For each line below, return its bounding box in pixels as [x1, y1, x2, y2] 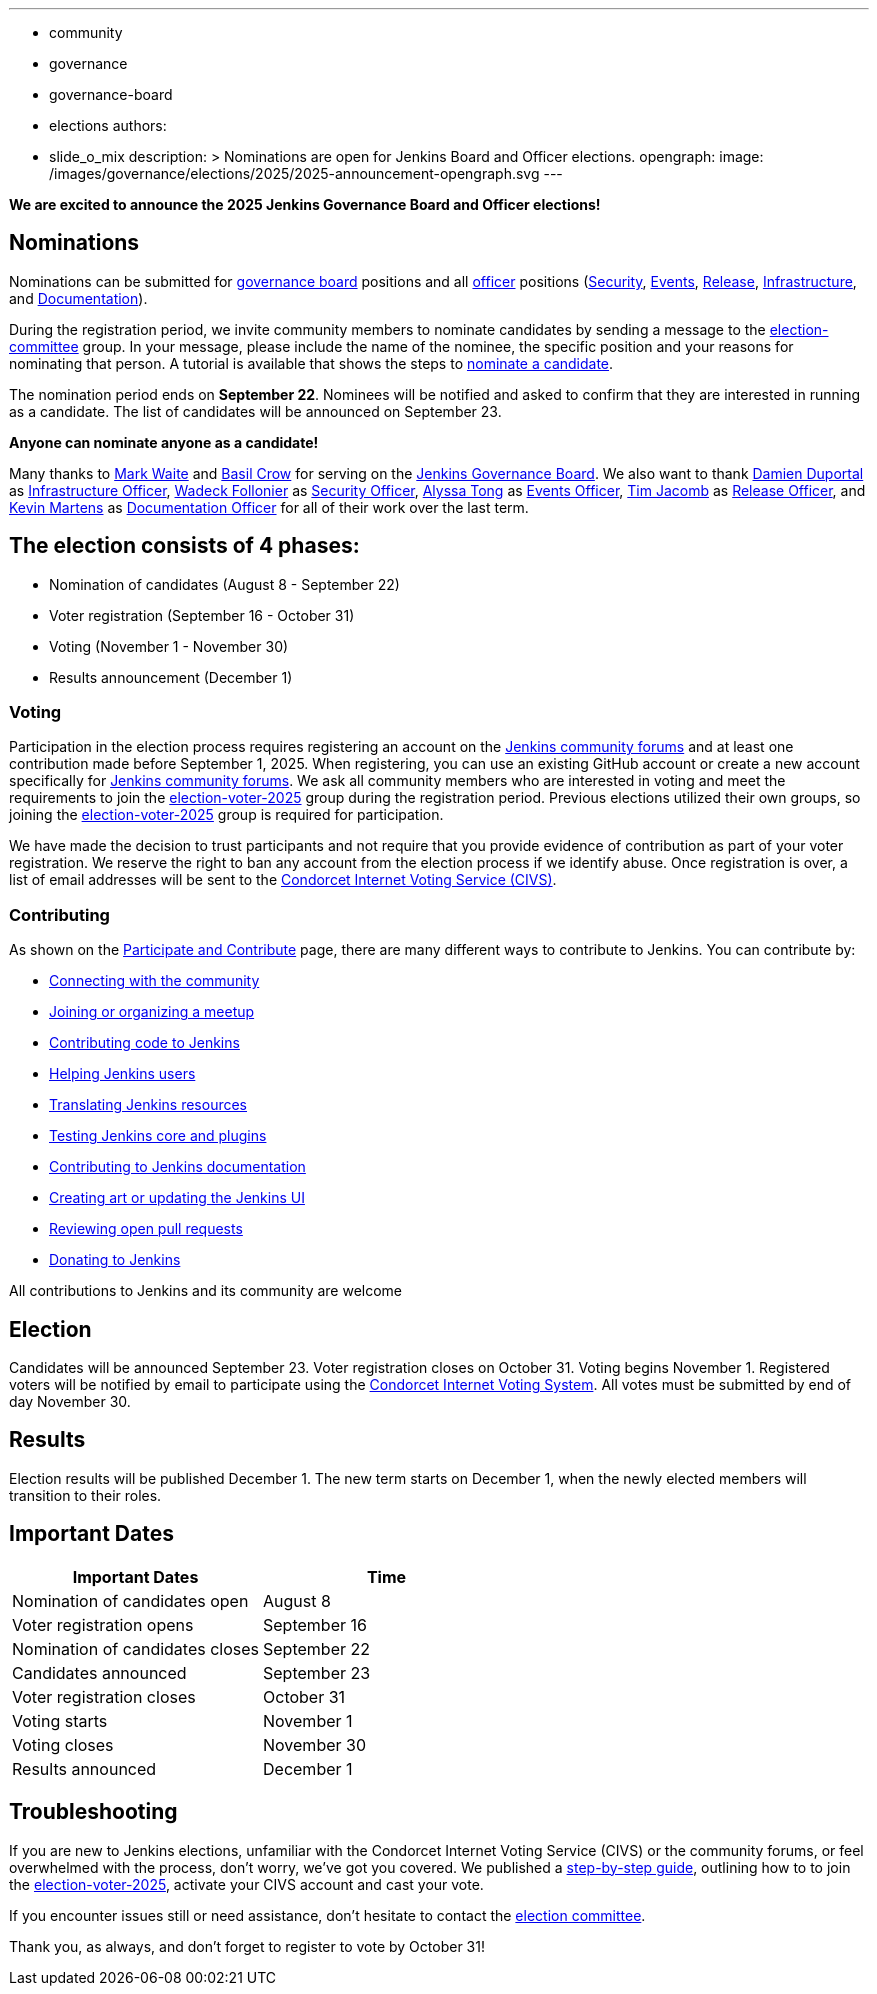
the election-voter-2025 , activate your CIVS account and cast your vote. [9, 1875, 484, 1893]
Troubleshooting [9, 1799, 178, 1825]
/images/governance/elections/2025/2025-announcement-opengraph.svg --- [49, 165, 563, 182]
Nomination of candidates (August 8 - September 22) [49, 575, 400, 593]
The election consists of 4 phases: [9, 533, 360, 559]
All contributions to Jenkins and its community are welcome [9, 1282, 403, 1300]
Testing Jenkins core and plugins [49, 1127, 267, 1145]
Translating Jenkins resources [49, 1096, 248, 1114]
